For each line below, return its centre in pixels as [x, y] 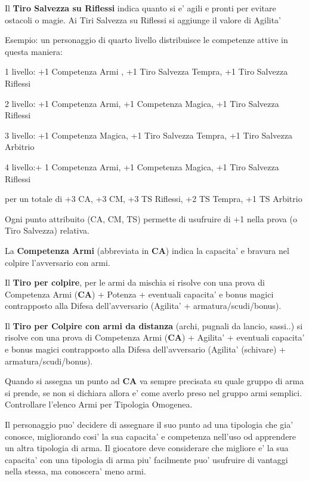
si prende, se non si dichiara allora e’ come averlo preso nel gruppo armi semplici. [154, 392]
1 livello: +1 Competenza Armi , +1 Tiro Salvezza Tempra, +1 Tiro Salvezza [146, 71]
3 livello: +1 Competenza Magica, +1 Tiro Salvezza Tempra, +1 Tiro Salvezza [149, 135]
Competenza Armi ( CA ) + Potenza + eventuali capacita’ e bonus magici [139, 294]
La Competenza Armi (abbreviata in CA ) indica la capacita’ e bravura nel [147, 250]
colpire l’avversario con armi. [58, 262]
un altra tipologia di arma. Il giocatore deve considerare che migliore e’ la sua [147, 448]
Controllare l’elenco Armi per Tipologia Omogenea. [99, 404]
